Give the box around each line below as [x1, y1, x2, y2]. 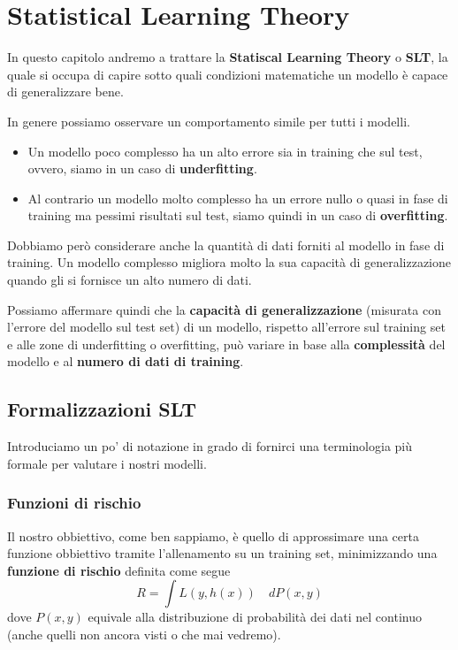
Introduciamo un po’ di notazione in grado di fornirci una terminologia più [7, 437, 413, 455]
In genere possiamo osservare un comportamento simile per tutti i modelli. [7, 111, 410, 130]
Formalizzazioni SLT [7, 395, 197, 423]
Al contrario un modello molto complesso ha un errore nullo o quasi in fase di [27, 188, 448, 207]
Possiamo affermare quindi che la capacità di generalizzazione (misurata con [7, 300, 441, 318]
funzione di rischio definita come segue [7, 561, 231, 579]
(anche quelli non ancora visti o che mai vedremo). [7, 625, 281, 644]
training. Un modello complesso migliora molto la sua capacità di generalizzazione [7, 253, 451, 271]
